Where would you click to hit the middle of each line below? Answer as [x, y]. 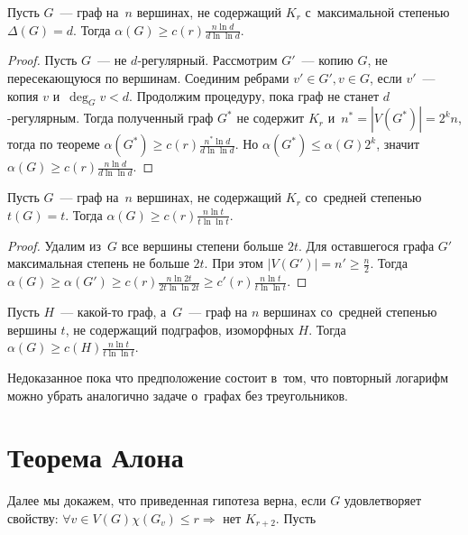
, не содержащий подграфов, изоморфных [179, 329]
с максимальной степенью [377, 12]
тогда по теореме [54, 144]
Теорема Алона [96, 457]
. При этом [234, 263]
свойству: [33, 517]
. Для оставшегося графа [366, 245]
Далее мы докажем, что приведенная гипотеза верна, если [167, 500]
